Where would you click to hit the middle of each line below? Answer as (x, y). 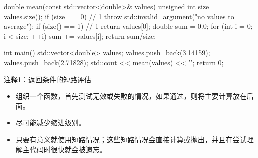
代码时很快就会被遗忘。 (68, 149)
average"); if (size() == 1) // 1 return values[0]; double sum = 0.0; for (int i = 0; (128, 26)
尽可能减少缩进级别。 (51, 123)
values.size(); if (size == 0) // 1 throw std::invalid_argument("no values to (119, 16)
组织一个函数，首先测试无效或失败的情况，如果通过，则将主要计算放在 (131, 96)
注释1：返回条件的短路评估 (48, 79)
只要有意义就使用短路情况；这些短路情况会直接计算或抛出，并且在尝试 (131, 139)
